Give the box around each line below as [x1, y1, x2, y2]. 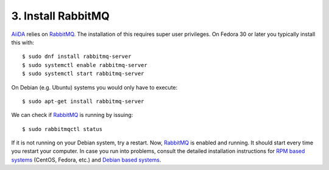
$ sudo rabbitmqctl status [22, 126, 103, 132]
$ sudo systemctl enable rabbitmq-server [22, 62, 147, 68]
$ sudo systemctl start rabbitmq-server [22, 70, 144, 77]
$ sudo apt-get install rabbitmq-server [22, 97, 144, 105]
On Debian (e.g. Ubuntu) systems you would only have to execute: [11, 83, 178, 91]
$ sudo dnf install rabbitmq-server [22, 53, 132, 60]
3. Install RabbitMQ [11, 9, 110, 23]
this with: [11, 38, 35, 46]
